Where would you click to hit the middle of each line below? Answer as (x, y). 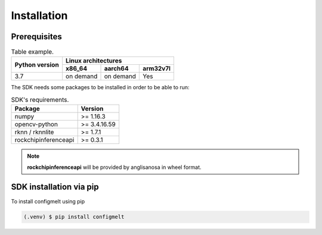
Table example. (32, 52)
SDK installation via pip (55, 187)
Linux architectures (94, 61)
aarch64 (117, 68)
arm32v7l (157, 68)
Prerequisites (36, 37)
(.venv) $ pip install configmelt (74, 217)
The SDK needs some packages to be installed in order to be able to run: (100, 87)
